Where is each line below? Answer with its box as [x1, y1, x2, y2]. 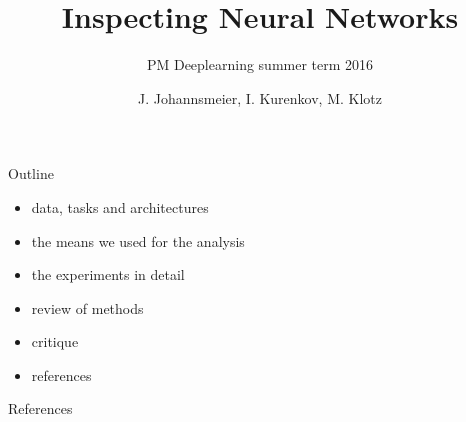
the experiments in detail [31, 264, 185, 285]
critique [31, 331, 79, 352]
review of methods [31, 297, 144, 318]
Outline [8, 163, 54, 184]
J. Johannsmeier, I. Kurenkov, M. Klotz [137, 87, 382, 108]
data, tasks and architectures [31, 196, 209, 217]
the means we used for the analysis [31, 230, 245, 251]
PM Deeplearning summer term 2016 [146, 54, 374, 75]
